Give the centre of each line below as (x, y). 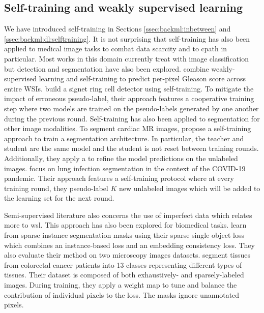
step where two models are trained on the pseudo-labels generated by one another (131, 108)
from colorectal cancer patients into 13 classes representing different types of (123, 264)
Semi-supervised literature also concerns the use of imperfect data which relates (128, 215)
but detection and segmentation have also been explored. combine (107, 68)
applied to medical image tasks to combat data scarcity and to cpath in (116, 49)
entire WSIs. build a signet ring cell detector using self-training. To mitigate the (129, 88)
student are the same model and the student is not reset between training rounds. (131, 148)
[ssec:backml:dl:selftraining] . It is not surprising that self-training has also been (127, 38)
